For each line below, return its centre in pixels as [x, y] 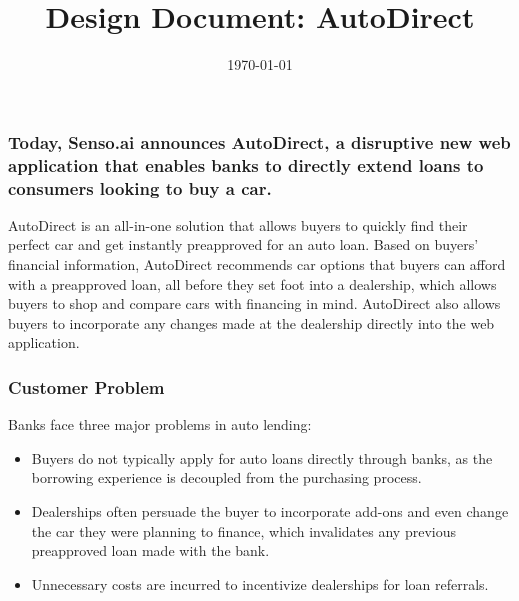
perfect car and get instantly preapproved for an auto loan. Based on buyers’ [243, 244]
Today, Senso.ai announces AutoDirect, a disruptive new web [259, 141]
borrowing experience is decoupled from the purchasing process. [226, 477]
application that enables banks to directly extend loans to [246, 164]
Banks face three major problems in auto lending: [160, 424]
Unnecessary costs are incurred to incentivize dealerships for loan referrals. [260, 583]
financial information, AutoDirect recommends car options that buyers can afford [257, 264]
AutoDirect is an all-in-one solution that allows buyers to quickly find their [238, 224]
